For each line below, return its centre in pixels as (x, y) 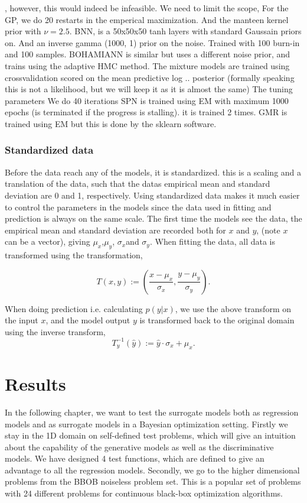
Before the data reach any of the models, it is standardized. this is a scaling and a (153, 172)
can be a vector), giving (48, 241)
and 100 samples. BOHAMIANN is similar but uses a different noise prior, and (148, 54)
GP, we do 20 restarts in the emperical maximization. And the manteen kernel (147, 19)
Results (35, 383)
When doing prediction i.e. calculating (74, 308)
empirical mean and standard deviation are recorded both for (115, 230)
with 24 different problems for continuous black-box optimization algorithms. (144, 493)
